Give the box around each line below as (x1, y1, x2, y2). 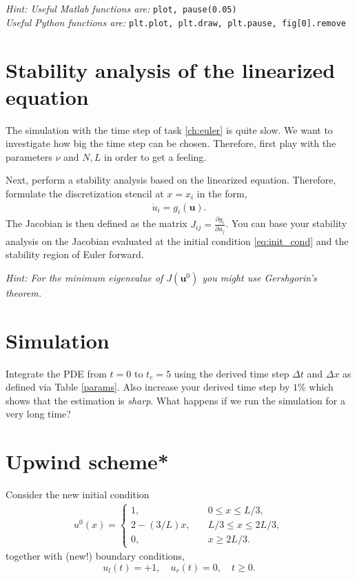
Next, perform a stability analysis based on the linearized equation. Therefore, (6, 173, 336, 187)
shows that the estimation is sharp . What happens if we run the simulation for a (6, 393, 345, 407)
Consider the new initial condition (6, 487, 150, 502)
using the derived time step (174, 366, 289, 380)
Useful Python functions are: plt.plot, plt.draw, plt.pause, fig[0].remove (6, 14, 346, 29)
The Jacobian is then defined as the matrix (6, 216, 187, 230)
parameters (6, 149, 52, 164)
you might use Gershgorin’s (202, 270, 317, 284)
